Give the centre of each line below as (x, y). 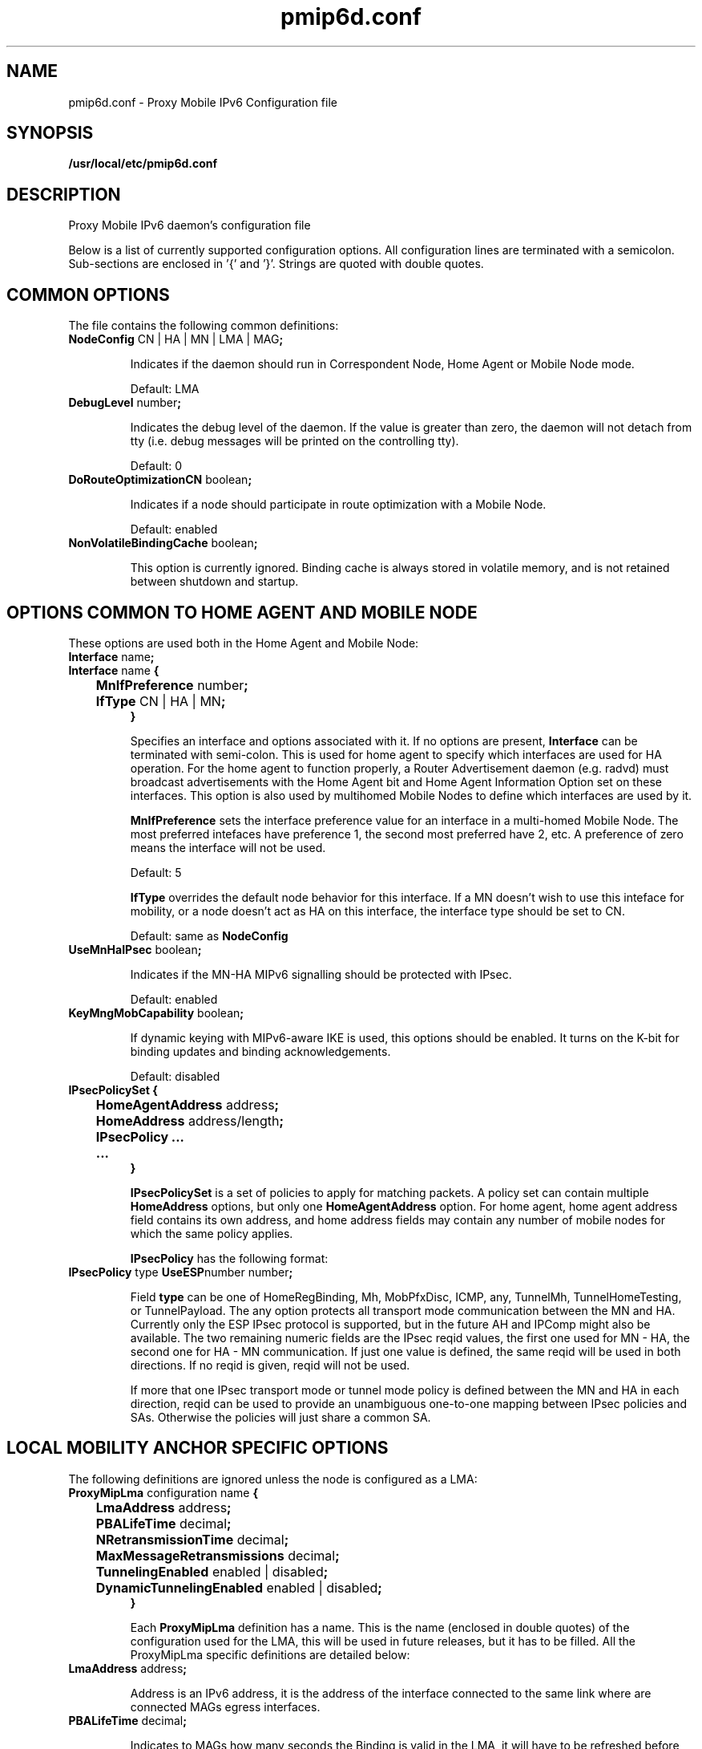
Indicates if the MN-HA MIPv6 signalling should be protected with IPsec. (321, 974)
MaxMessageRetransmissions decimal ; (218, 1555)
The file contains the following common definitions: (204, 326)
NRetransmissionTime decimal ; (192, 1539)
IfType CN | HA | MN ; (161, 701)
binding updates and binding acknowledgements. (260, 1051)
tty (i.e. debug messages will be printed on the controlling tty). (295, 441)
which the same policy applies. (212, 1233)
